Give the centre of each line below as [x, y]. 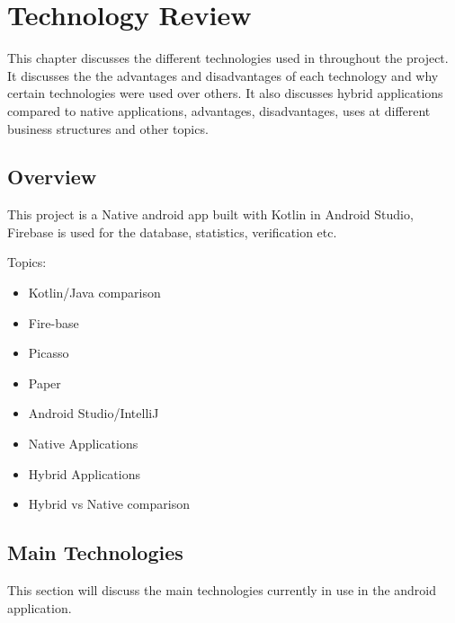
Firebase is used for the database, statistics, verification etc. [172, 231]
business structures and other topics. [108, 128]
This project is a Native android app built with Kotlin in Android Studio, [210, 214]
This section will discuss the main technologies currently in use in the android [222, 590]
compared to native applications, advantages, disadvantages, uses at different [219, 110]
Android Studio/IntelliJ [94, 413]
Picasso [49, 353]
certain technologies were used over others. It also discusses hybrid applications [225, 93]
